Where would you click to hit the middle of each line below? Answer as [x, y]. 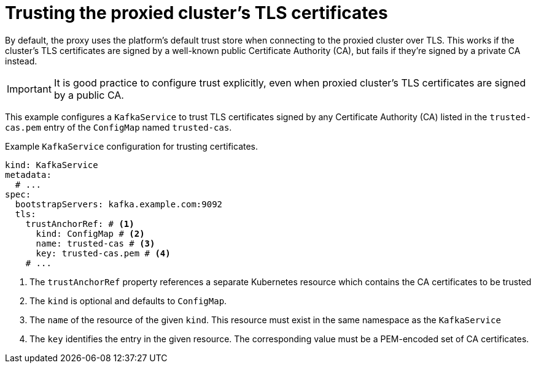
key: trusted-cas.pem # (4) [103, 253]
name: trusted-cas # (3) [95, 243]
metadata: [28, 174]
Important [29, 89]
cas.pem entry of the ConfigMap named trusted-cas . [118, 127]
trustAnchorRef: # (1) [80, 224]
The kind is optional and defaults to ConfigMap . [128, 301]
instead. [21, 61]
